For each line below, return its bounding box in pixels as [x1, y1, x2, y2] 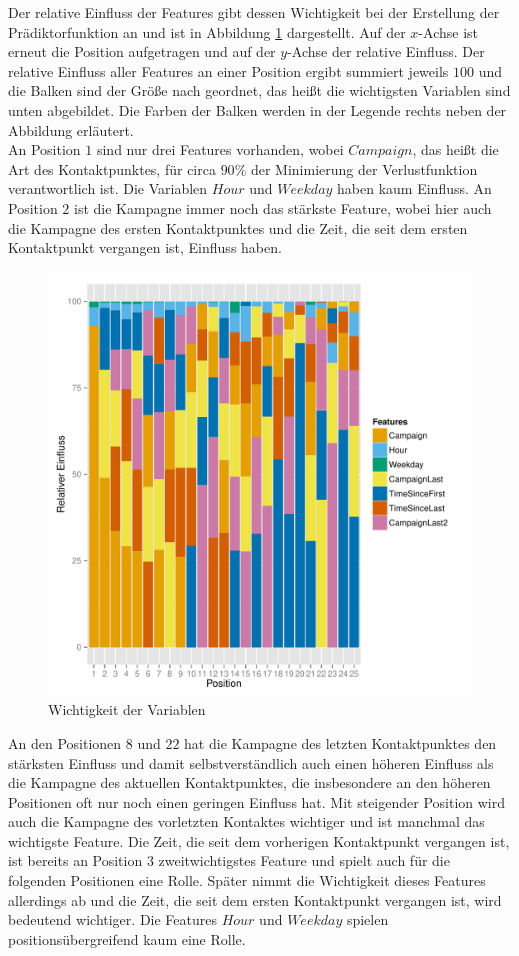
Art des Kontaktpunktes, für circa [8, 158, 216, 179]
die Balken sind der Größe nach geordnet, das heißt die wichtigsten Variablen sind [8, 80, 511, 101]
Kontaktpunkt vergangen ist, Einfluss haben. [8, 237, 282, 258]
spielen [346, 909, 389, 930]
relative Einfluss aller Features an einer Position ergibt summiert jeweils [8, 60, 449, 81]
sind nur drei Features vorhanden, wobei [96, 139, 344, 160]
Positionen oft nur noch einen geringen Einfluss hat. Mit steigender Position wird [8, 791, 506, 812]
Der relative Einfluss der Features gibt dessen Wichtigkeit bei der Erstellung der [8, 2, 500, 22]
